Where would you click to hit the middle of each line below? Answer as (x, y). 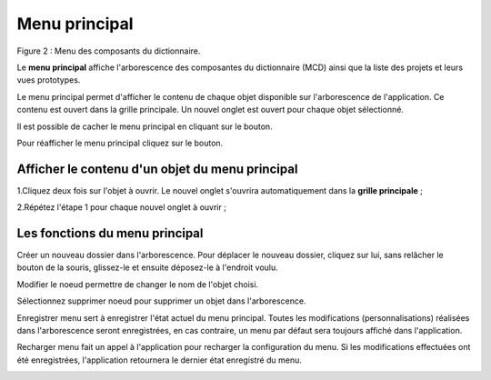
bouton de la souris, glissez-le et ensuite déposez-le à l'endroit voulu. (148, 267)
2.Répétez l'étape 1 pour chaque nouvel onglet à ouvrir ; (122, 207)
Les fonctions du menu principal (110, 233)
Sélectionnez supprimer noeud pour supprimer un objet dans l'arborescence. (161, 301)
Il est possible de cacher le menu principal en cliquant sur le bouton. (145, 126)
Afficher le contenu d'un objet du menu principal (157, 169)
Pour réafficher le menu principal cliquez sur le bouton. (120, 143)
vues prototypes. (49, 80)
